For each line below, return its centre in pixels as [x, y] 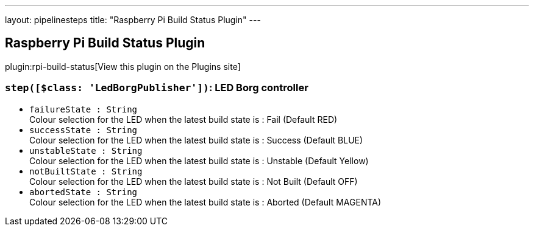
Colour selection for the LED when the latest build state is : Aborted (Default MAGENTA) [205, 202]
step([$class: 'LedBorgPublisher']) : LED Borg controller [157, 88]
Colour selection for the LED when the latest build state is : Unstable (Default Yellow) [199, 160]
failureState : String [84, 109]
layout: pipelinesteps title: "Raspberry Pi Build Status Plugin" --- [133, 20]
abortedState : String [84, 192]
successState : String [84, 130]
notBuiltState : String [86, 171]
